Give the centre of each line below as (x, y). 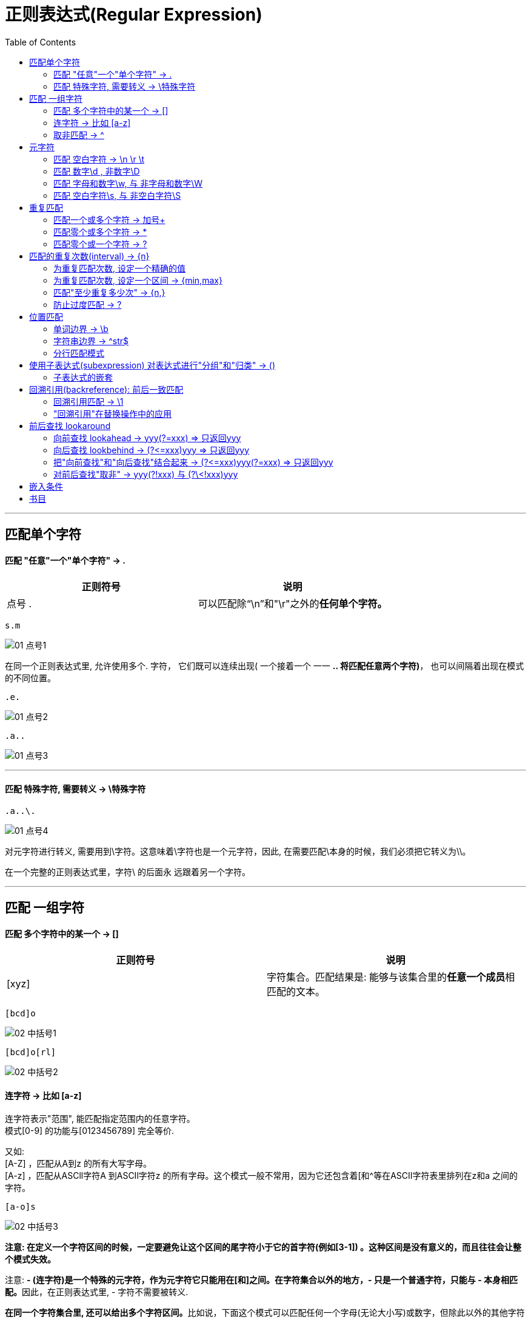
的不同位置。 (30, 678)
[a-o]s (20, 1207)
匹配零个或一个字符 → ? (100, 244)
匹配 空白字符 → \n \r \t (99, 159)
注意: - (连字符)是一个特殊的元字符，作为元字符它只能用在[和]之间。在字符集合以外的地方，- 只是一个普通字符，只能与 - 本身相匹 (261, 1280)
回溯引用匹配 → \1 (88, 401)
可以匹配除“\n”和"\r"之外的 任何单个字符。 (292, 604)
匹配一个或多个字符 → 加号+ (109, 219)
